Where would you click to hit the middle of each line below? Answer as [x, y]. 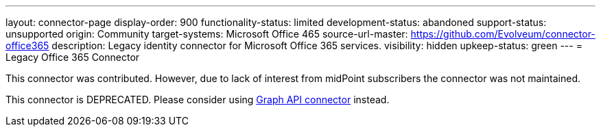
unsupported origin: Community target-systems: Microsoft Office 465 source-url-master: [207, 34]
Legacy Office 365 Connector [73, 57]
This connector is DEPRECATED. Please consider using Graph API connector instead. [198, 100]
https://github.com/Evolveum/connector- [503, 34]
